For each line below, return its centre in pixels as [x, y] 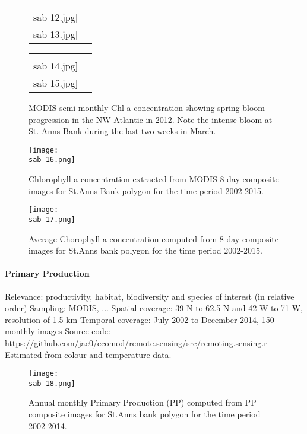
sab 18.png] [52, 383]
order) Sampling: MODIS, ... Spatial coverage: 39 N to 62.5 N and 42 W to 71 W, [154, 308]
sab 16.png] [52, 160]
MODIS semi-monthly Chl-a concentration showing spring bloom [147, 107]
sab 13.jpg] [56, 34]
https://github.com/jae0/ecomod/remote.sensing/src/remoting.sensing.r [136, 342]
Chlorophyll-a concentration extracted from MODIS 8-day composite [154, 179]
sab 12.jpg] [56, 17]
